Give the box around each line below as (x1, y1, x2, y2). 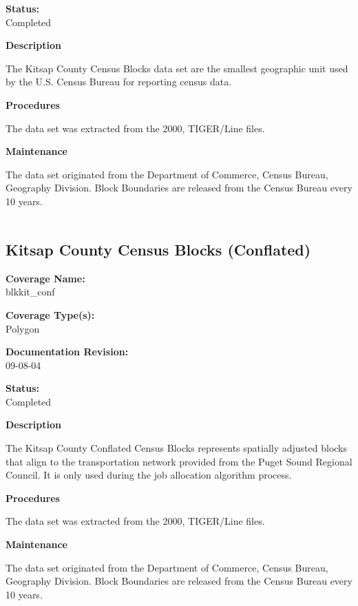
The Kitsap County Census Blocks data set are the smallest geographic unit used (6, 61, 348, 75)
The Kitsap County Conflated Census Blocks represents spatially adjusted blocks (6, 441, 348, 455)
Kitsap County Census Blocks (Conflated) (6, 238, 311, 260)
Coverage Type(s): (6, 307, 95, 322)
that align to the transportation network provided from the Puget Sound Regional (6, 454, 352, 468)
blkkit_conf (6, 284, 55, 299)
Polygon (6, 321, 40, 335)
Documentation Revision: (6, 344, 129, 359)
